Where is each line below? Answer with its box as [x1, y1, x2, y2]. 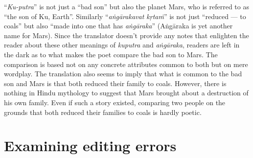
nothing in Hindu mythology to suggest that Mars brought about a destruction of [4, 88, 249, 98]
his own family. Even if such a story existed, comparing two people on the [4, 97, 226, 107]
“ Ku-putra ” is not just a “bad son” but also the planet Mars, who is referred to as [4, 1, 249, 11]
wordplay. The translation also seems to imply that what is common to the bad [4, 68, 242, 79]
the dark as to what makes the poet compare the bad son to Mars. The [4, 49, 218, 59]
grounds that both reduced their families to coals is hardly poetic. [4, 107, 202, 117]
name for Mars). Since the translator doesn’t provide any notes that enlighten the [4, 30, 249, 40]
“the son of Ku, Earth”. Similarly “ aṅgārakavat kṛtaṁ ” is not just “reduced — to [4, 11, 246, 21]
